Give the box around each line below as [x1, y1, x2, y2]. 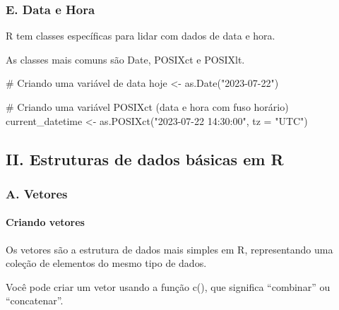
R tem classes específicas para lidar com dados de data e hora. [6, 28, 275, 43]
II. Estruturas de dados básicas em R [6, 148, 284, 169]
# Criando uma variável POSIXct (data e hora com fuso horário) [6, 100, 289, 114]
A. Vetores [6, 184, 68, 202]
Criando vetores [6, 215, 85, 229]
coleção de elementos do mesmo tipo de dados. [6, 256, 207, 270]
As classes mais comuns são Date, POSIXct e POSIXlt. [6, 52, 245, 66]
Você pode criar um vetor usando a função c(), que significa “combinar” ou [6, 279, 331, 294]
